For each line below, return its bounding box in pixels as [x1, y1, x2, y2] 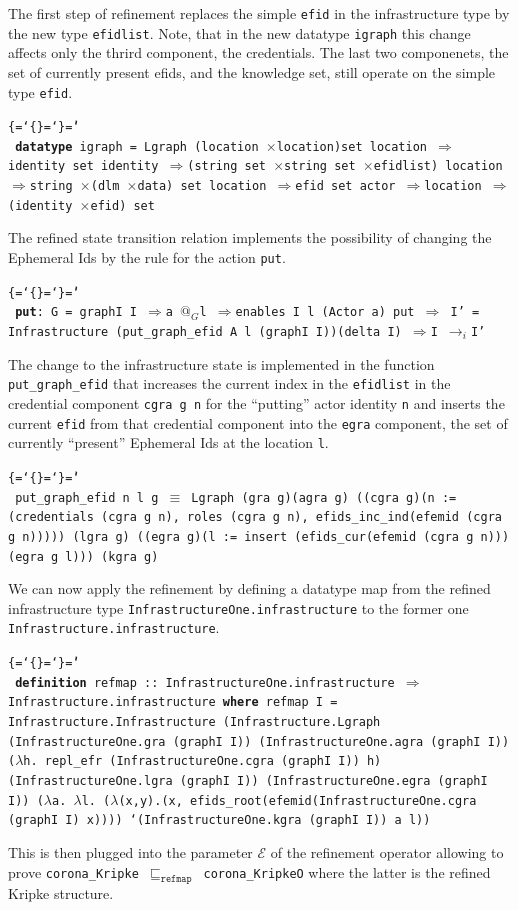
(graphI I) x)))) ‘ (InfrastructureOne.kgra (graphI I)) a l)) [8, 813, 431, 828]
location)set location [276, 139, 427, 154]
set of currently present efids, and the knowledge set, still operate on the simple [8, 61, 496, 82]
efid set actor [295, 179, 396, 194]
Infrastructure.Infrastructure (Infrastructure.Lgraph [8, 715, 381, 730]
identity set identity [8, 159, 159, 174]
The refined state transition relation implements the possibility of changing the [8, 227, 492, 248]
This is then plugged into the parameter [8, 841, 253, 862]
